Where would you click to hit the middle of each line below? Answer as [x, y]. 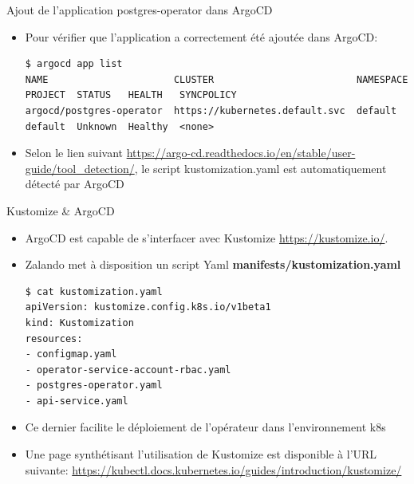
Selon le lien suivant [74, 153]
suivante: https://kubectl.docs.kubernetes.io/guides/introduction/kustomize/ [213, 469]
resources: [54, 338]
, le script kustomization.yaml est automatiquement [260, 168]
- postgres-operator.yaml [94, 386]
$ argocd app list [74, 64]
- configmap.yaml [71, 354]
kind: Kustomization [79, 323]
